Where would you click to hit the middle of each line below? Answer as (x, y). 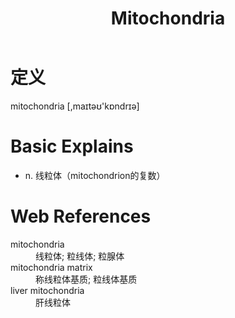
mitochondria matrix (51, 267)
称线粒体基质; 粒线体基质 (86, 279)
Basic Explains (72, 146)
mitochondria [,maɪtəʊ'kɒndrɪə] (75, 106)
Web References (81, 216)
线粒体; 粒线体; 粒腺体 (80, 256)
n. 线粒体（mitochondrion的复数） (95, 175)
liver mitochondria (47, 290)
